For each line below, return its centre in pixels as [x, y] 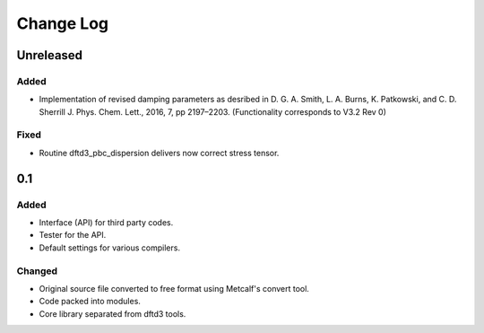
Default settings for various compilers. [110, 248]
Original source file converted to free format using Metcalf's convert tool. [174, 288]
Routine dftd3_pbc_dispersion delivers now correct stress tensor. [159, 153]
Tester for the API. [73, 235]
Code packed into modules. [90, 302]
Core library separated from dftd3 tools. [112, 313]
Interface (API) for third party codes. [106, 223]
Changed [37, 271]
